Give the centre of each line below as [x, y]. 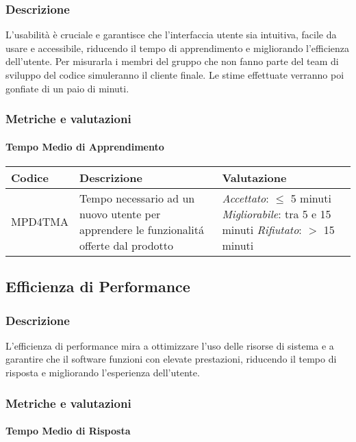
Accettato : [245, 198]
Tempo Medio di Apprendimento [85, 146]
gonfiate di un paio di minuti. [67, 88]
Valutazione [254, 177]
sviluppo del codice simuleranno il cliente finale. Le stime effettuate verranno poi [175, 75]
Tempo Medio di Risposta [68, 431]
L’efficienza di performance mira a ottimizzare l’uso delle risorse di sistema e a [170, 345]
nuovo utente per [120, 213]
